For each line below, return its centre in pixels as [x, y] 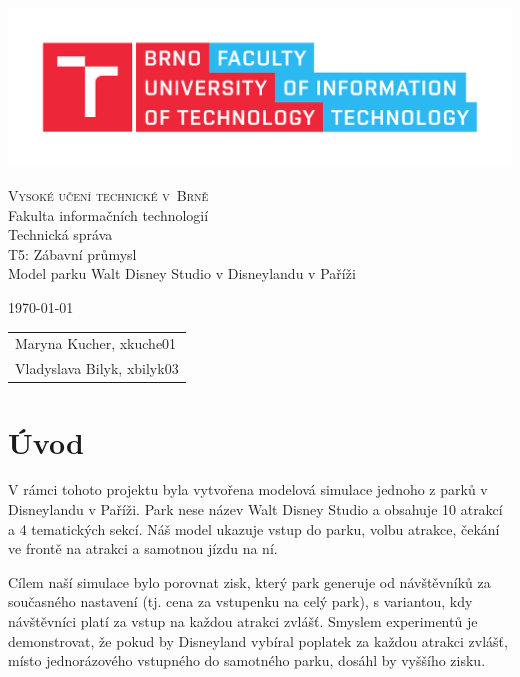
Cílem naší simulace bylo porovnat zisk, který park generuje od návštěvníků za [249, 581]
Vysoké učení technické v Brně [108, 195]
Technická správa [60, 234]
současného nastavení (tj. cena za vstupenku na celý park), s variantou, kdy [240, 601]
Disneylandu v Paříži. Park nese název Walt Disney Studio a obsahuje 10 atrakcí [255, 509]
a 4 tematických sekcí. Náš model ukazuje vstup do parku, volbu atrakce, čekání [254, 528]
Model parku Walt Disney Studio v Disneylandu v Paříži [182, 273]
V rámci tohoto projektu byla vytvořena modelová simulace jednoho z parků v [248, 489]
